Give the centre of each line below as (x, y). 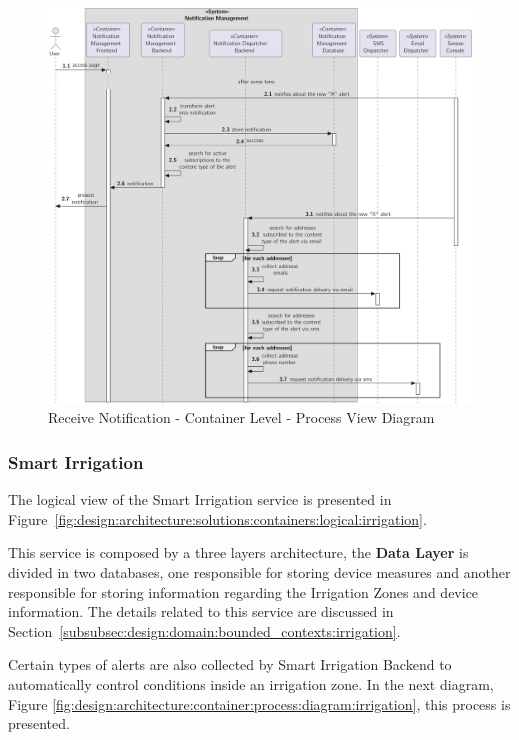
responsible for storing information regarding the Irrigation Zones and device (243, 591)
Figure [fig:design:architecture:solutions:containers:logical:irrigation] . (217, 518)
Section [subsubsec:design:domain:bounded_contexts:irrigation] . (204, 630)
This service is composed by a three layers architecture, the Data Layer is (238, 552)
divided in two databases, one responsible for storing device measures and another (259, 572)
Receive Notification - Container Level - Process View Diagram (241, 417)
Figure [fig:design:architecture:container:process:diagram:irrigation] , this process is (259, 703)
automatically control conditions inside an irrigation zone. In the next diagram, (251, 684)
